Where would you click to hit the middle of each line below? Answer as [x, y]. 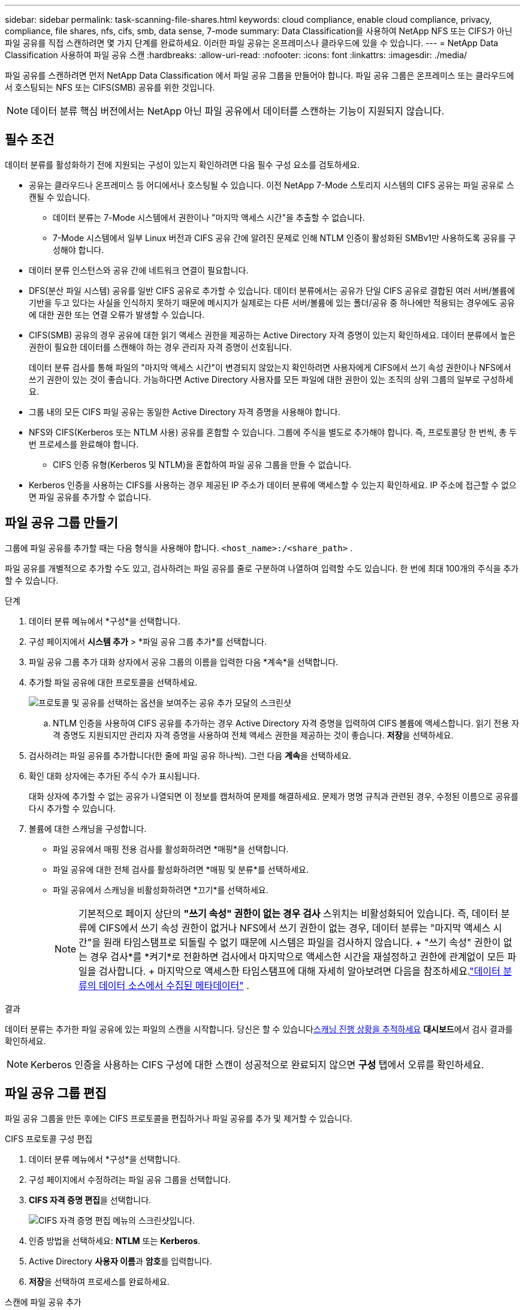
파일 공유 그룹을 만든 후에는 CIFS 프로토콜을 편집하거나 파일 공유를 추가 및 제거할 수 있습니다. [179, 1118]
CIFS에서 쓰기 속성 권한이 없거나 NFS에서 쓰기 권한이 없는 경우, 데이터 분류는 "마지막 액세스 [295, 928]
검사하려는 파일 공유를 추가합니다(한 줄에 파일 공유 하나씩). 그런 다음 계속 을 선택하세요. [190, 755]
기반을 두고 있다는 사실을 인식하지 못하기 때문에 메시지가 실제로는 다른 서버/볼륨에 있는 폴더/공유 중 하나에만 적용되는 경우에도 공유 [272, 302]
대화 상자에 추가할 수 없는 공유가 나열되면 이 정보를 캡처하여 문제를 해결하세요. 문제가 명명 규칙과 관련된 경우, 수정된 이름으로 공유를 [274, 796]
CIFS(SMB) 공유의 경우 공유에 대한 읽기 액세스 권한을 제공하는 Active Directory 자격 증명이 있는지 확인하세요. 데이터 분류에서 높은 [272, 335]
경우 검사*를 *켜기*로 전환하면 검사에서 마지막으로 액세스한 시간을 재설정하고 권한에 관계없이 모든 [298, 956]
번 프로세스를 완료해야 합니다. [84, 444]
